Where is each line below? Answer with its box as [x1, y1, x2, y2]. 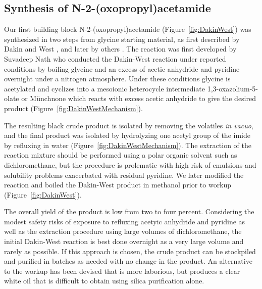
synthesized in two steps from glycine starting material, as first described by [4, 33, 240, 44]
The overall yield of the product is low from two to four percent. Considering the [4, 206, 254, 217]
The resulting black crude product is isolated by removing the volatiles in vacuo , [4, 120, 253, 130]
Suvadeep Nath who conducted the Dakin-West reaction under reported [4, 53, 226, 64]
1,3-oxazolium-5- [207, 83, 258, 93]
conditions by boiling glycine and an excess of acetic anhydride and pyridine [4, 63, 240, 74]
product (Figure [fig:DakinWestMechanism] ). [4, 103, 143, 113]
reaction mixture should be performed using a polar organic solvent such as [4, 150, 237, 160]
